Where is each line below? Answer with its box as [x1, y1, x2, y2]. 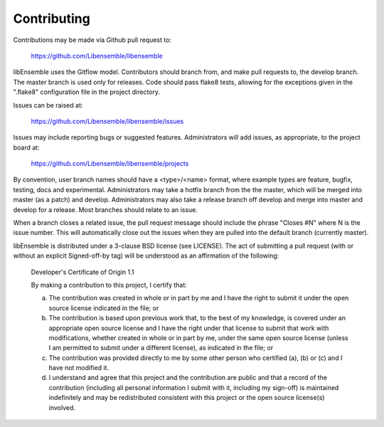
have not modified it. [48, 364, 110, 372]
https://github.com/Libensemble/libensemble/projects [31, 159, 189, 168]
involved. [48, 403, 76, 412]
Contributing [13, 11, 90, 26]
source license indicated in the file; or [48, 303, 159, 312]
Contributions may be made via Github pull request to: [13, 36, 172, 44]
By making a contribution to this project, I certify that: [31, 280, 188, 289]
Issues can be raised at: [13, 100, 83, 110]
